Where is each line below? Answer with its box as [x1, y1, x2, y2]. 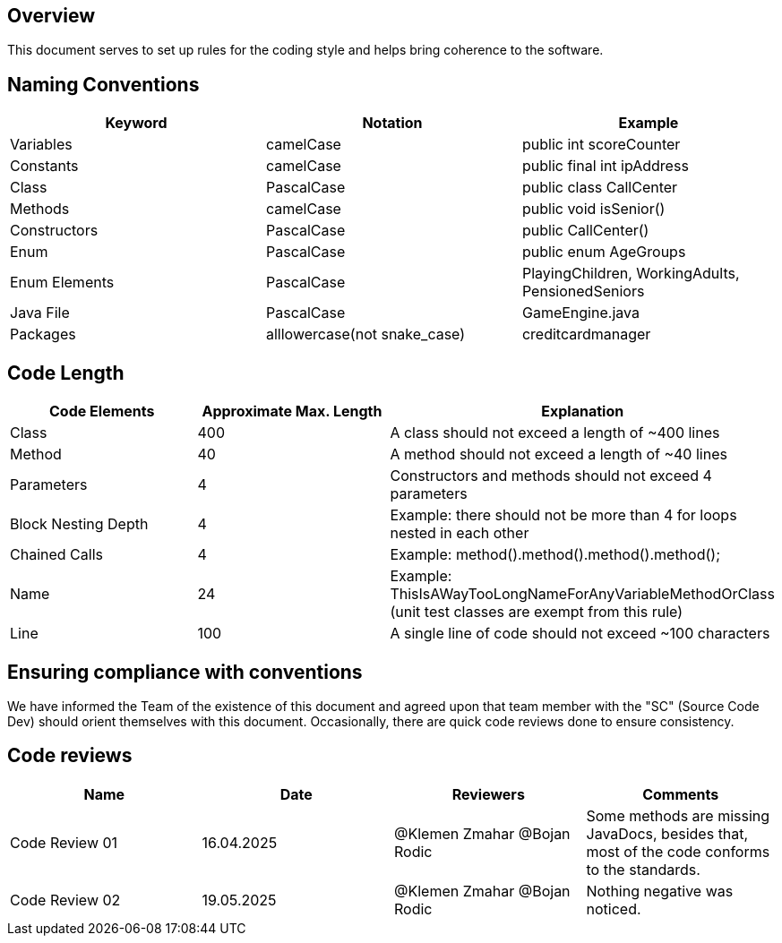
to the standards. [586, 860, 700, 879]
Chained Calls [10, 545, 103, 564]
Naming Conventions [7, 73, 200, 96]
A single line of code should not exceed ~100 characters [390, 624, 770, 643]
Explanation [541, 402, 624, 421]
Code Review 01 [10, 833, 118, 852]
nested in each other [390, 524, 529, 543]
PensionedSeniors [521, 282, 645, 301]
